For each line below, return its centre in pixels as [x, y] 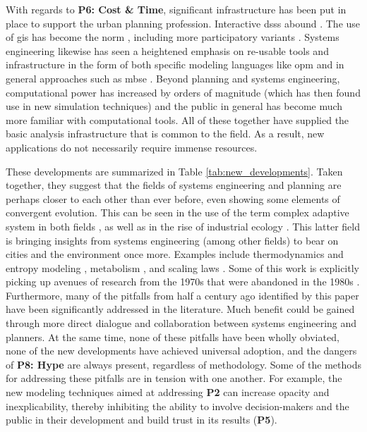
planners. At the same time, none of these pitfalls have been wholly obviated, [173, 337]
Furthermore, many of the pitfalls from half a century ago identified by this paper [182, 295]
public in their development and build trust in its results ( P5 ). [142, 420]
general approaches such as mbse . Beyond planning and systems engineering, [173, 78]
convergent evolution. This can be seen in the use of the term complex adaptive [178, 212]
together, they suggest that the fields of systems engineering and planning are [174, 185]
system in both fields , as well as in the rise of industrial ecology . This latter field [183, 226]
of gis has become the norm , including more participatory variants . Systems [173, 37]
